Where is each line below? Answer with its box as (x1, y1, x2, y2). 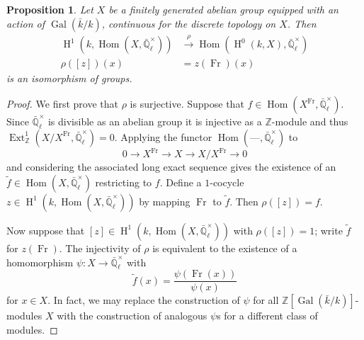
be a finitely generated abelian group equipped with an (108, 2, 339, 16)
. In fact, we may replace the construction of (47, 293, 240, 307)
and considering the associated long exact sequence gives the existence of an (6, 159, 336, 174)
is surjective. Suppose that (130, 96, 244, 111)
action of (6, 16, 45, 30)
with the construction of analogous (57, 308, 207, 323)
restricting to (95, 174, 152, 189)
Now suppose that (6, 222, 85, 237)
